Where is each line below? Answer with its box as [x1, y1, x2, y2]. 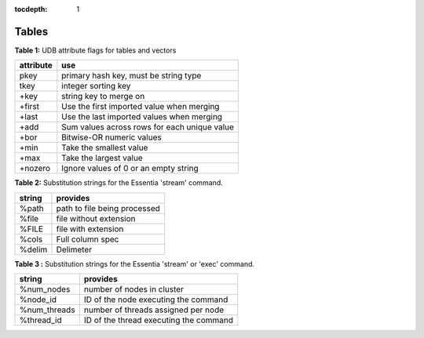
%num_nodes [19, 284, 71, 295]
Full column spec [56, 234, 119, 245]
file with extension [56, 224, 124, 234]
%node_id [19, 294, 57, 305]
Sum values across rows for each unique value [61, 122, 235, 133]
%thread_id [19, 314, 62, 325]
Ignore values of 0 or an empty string [61, 163, 199, 174]
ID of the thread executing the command [83, 314, 234, 325]
